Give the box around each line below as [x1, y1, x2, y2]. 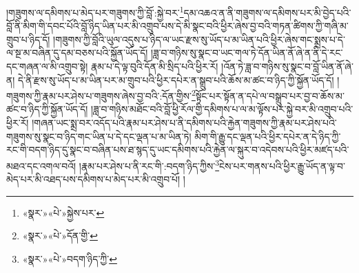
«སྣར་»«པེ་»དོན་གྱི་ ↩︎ [22, 228, 98, 243]
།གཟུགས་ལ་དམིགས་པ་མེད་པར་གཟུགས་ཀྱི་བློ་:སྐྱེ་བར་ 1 [6, 3, 184, 19]
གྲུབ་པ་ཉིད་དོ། [6, 32, 50, 46]
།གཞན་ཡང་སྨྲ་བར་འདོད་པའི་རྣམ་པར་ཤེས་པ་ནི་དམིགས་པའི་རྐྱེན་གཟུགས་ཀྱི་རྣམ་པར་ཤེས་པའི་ [32, 116, 337, 130]
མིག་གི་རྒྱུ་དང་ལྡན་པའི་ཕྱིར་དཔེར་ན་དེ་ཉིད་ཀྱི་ [194, 129, 341, 143]
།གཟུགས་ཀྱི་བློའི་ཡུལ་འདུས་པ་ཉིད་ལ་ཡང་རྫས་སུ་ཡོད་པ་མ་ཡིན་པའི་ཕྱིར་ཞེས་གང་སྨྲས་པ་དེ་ [53, 32, 345, 46]
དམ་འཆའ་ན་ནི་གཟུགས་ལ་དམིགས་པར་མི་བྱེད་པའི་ [183, 5, 351, 19]
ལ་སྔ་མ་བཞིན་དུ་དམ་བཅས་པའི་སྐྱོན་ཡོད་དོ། [6, 45, 148, 60]
